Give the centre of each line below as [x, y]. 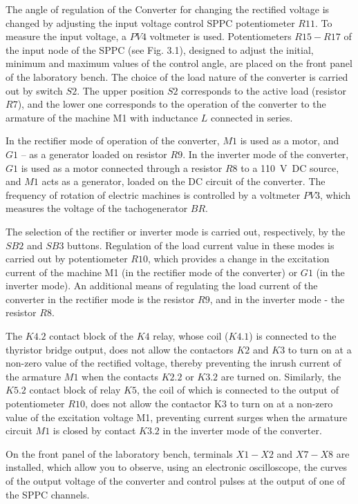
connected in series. [252, 117]
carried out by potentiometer [67, 259]
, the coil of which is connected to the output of [238, 390]
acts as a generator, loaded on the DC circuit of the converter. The [183, 181]
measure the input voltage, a [66, 36]
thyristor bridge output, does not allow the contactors [120, 349]
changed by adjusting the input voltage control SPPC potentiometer [150, 22]
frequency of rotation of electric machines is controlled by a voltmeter [153, 194]
